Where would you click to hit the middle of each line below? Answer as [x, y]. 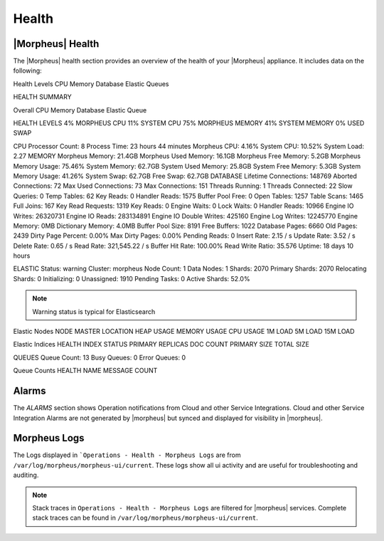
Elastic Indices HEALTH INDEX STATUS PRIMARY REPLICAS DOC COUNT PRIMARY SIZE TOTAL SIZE [161, 345]
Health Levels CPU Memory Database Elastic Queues [91, 84]
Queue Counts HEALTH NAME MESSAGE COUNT [85, 371]
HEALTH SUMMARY [42, 97]
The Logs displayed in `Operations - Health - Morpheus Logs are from [127, 455]
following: [27, 70]
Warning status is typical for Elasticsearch [94, 311]
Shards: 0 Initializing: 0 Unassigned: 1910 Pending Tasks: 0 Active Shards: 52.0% [132, 278]
